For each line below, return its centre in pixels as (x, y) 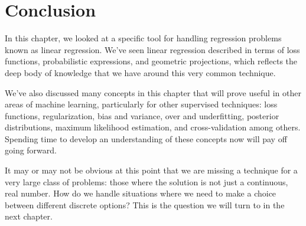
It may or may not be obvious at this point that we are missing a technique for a (151, 170)
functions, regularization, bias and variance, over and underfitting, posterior (142, 115)
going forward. (31, 150)
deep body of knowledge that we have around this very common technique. (140, 72)
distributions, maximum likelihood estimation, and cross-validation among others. (153, 127)
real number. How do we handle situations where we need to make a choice (141, 193)
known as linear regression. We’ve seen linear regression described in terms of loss (152, 49)
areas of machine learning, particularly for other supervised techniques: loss (141, 104)
